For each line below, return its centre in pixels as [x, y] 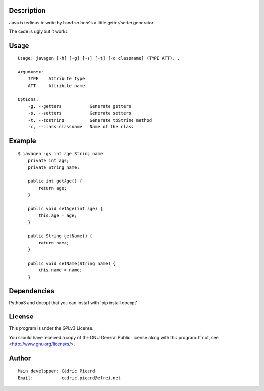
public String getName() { [60, 236]
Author [20, 358]
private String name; [54, 167]
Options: [28, 99]
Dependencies [32, 291]
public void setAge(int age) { [65, 208]
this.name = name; [60, 270]
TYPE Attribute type [56, 79]
